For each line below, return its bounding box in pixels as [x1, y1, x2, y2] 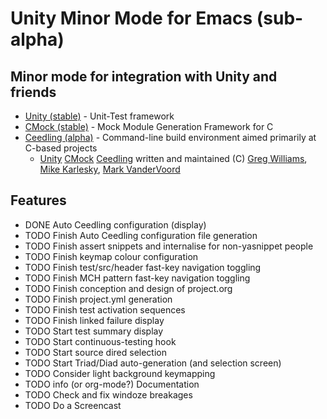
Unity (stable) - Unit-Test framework [24, 110, 175, 122]
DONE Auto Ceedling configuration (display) [24, 218, 207, 231]
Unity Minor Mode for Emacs [10, 7, 253, 30]
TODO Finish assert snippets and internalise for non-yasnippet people [24, 240, 314, 252]
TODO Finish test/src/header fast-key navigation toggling [24, 261, 262, 273]
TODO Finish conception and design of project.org [24, 282, 233, 294]
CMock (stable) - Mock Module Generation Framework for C [24, 121, 274, 132]
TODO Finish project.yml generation [24, 293, 173, 305]
